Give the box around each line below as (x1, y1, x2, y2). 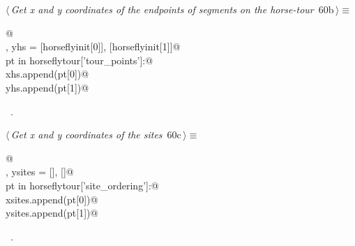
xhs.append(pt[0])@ (6, 66, 89, 81)
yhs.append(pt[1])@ (6, 80, 89, 94)
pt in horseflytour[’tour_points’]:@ (6, 52, 153, 67)
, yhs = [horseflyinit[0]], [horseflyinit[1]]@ (6, 39, 181, 54)
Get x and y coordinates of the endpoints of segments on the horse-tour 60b (10, 2, 334, 16)
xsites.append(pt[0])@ (6, 191, 98, 206)
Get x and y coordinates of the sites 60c (10, 127, 181, 142)
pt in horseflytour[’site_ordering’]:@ (6, 178, 159, 192)
